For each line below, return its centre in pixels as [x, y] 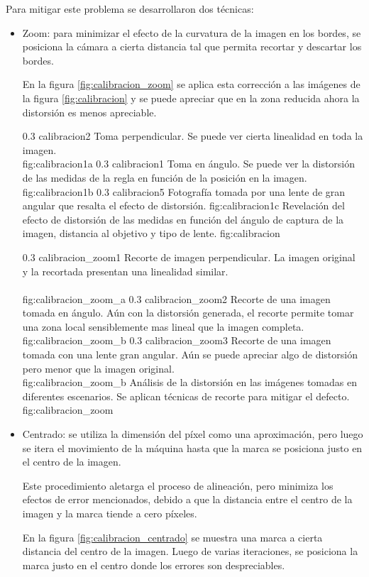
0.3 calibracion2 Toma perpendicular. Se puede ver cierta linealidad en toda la [193, 136]
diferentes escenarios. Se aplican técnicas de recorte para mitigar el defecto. [186, 396]
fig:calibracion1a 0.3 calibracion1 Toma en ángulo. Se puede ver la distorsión [189, 164]
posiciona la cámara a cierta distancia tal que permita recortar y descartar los [192, 46]
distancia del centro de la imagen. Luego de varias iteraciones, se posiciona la [190, 551]
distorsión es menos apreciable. [89, 112]
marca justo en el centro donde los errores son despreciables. [154, 565]
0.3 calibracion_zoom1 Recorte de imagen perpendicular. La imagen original [189, 257]
